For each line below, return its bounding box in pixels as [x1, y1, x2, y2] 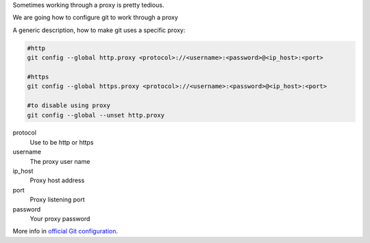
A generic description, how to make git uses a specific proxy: [12, 26, 186, 34]
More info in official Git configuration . [12, 227, 118, 235]
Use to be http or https [29, 138, 94, 146]
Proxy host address [29, 176, 85, 184]
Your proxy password [29, 215, 90, 223]
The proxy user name [29, 157, 90, 165]
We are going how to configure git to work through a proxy [12, 14, 178, 22]
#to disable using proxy [27, 102, 111, 109]
